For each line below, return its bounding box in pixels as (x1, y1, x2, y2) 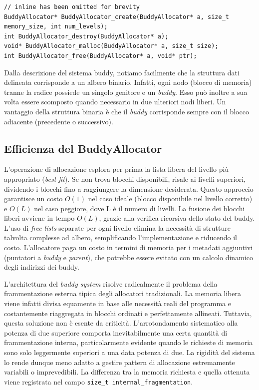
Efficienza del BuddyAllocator (4, 140, 162, 156)
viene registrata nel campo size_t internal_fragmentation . (4, 376, 193, 387)
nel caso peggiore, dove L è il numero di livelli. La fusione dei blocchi (34, 203, 245, 213)
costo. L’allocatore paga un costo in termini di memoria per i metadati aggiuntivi (4, 242, 253, 253)
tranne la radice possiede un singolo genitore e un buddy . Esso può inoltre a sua (4, 86, 248, 97)
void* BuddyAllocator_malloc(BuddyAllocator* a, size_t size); (4, 42, 219, 50)
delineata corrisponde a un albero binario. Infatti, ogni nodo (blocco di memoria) (4, 77, 252, 87)
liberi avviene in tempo (4, 213, 75, 223)
